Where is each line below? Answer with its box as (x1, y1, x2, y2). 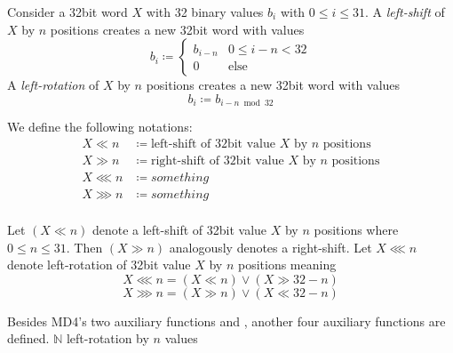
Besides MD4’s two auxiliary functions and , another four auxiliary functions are (7, 311, 446, 330)
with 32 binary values (146, 3, 264, 20)
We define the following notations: (7, 117, 193, 136)
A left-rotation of (7, 76, 99, 94)
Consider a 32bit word (7, 3, 128, 20)
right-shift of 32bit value (150, 154, 284, 167)
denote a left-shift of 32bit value (91, 220, 267, 238)
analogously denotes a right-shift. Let (169, 237, 372, 256)
